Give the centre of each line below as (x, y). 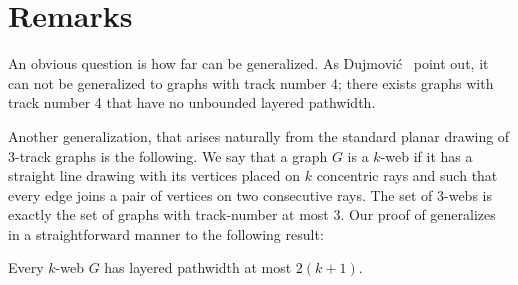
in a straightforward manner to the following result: (166, 233)
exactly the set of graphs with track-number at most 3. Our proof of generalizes (252, 214)
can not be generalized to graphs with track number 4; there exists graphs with (251, 82)
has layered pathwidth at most (198, 267)
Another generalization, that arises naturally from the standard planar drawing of (259, 135)
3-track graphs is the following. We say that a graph (168, 155)
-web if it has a (426, 155)
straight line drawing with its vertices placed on (154, 175)
